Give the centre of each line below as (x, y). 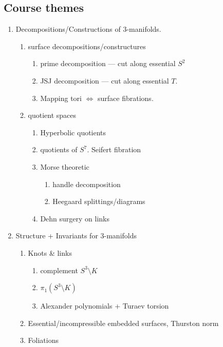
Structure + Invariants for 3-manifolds (76, 236)
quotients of (59, 149)
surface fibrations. (126, 98)
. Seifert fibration (114, 149)
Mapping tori (61, 98)
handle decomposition (87, 184)
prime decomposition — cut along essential (108, 63)
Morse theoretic (65, 166)
